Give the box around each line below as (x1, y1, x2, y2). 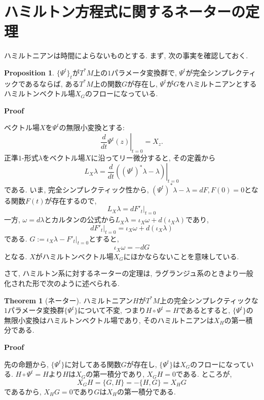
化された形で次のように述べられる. (4, 277, 120, 288)
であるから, (4, 386, 42, 396)
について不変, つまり (78, 305, 146, 315)
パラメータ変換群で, (111, 67, 177, 77)
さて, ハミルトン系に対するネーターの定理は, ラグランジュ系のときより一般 (4, 268, 253, 278)
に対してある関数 (64, 358, 121, 369)
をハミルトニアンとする (179, 78, 257, 89)
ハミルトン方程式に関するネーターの (4, 1, 246, 22)
